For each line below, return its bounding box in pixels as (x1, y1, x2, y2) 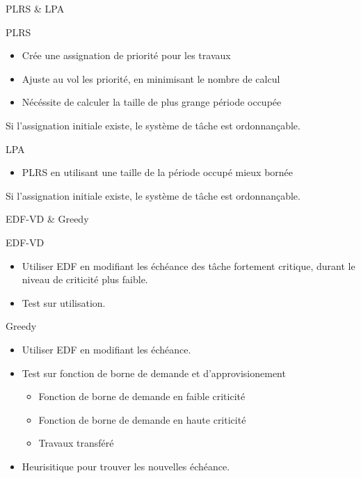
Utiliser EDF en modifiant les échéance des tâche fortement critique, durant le (22, 258, 355, 273)
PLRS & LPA (6, 1, 65, 15)
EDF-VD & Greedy (6, 212, 89, 226)
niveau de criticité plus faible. (22, 272, 148, 287)
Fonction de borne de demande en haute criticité (38, 412, 246, 427)
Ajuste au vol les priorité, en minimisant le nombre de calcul (22, 71, 280, 86)
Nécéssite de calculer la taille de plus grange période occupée (22, 95, 282, 109)
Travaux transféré (38, 436, 114, 450)
